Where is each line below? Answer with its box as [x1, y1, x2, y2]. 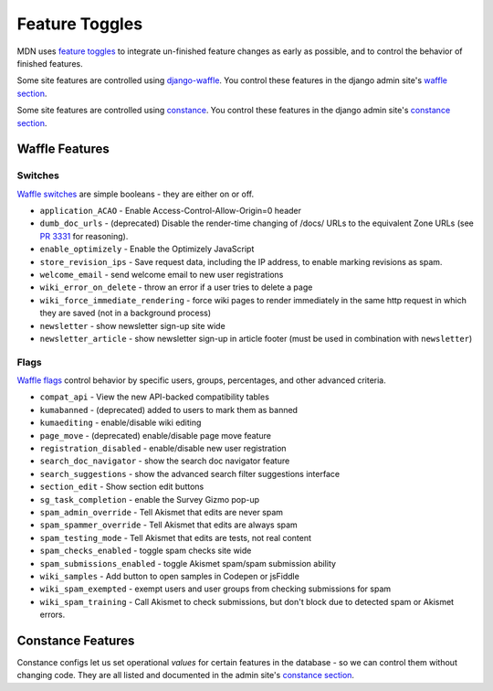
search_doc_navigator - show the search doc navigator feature [39, 455, 290, 466]
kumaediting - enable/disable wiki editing [39, 417, 202, 429]
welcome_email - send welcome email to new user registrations [39, 270, 284, 280]
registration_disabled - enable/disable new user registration [39, 443, 287, 454]
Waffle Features [16, 142, 110, 157]
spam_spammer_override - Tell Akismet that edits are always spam [39, 519, 299, 530]
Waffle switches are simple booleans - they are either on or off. [16, 188, 255, 199]
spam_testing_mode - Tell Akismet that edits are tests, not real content [39, 532, 312, 543]
